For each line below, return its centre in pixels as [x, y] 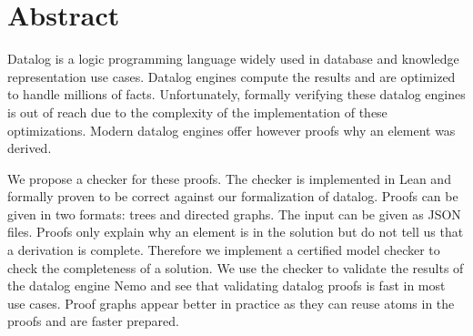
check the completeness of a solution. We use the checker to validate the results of [236, 267]
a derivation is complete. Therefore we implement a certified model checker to [224, 250]
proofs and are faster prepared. [93, 321]
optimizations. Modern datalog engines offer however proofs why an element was [231, 130]
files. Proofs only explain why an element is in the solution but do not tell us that [236, 232]
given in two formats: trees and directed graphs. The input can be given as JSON [234, 214]
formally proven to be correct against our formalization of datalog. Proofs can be [233, 196]
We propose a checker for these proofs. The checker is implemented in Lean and [229, 178]
